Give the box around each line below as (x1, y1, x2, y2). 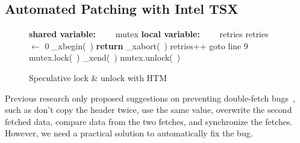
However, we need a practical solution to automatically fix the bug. (5, 127, 253, 139)
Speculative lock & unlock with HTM (29, 71, 167, 84)
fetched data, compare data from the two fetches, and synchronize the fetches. (5, 115, 293, 127)
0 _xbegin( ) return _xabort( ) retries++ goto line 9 (45, 39, 248, 52)
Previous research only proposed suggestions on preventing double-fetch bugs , (5, 91, 296, 104)
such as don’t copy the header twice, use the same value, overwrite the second (5, 103, 292, 116)
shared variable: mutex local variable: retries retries (29, 28, 269, 40)
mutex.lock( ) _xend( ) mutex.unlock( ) (29, 51, 181, 64)
